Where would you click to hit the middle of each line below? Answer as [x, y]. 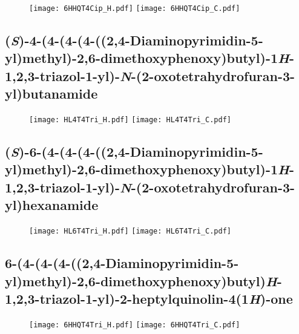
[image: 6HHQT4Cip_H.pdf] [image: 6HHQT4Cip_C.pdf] [135, 8]
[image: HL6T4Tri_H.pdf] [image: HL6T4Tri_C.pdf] [130, 231]
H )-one [271, 298]
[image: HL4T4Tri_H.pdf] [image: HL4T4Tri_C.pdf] [130, 120]
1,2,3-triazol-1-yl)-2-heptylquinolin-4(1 [127, 298]
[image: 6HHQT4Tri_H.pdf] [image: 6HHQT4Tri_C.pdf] [135, 325]
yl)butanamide [51, 93]
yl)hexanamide [52, 205]
